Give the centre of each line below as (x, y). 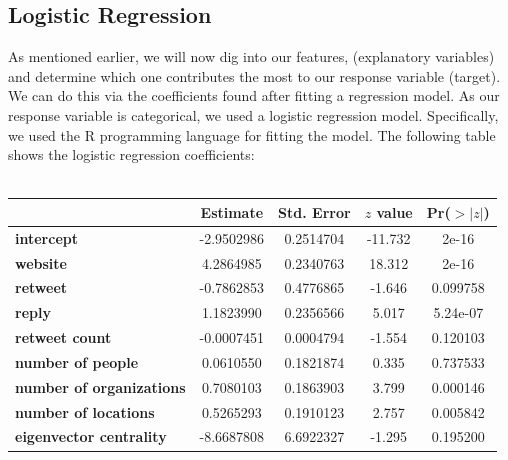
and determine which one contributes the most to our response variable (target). (254, 75)
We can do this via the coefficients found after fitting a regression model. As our (254, 95)
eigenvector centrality (91, 436)
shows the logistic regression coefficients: (131, 154)
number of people (77, 361)
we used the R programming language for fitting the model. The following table (252, 134)
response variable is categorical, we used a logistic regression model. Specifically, (253, 114)
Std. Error (314, 211)
